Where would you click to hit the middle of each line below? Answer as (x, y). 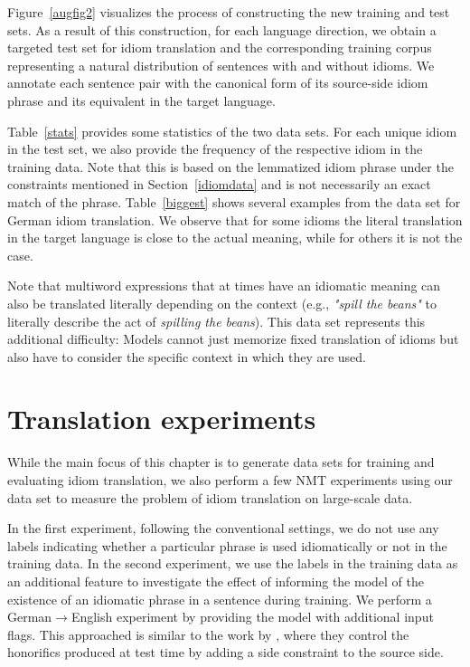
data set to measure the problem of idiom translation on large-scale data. (210, 497)
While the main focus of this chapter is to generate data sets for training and (221, 462)
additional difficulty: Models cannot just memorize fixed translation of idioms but (233, 339)
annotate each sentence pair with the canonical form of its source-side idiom (218, 83)
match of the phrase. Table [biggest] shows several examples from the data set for (234, 201)
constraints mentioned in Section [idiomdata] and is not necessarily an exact (219, 184)
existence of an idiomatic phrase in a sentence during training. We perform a (220, 599)
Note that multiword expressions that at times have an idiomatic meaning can (224, 286)
